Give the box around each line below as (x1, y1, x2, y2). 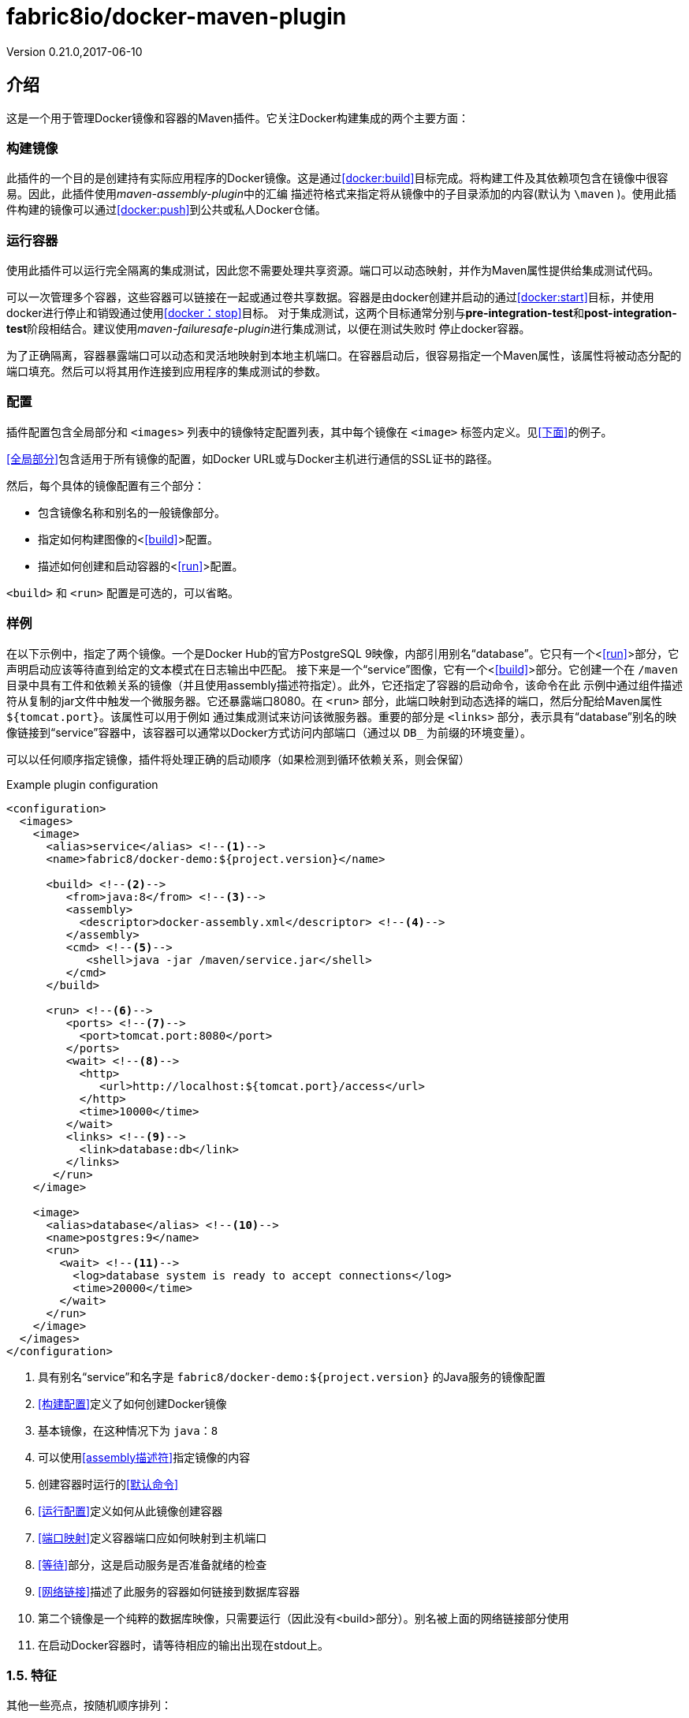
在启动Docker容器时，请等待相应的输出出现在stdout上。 (38, 1638, 329, 1652)
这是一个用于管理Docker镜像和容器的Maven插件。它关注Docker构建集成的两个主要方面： (6, 110, 469, 125)
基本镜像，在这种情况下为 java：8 (38, 1423, 218, 1437)
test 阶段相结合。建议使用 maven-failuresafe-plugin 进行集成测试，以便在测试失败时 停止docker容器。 (6, 322, 531, 336)
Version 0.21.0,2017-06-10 (6, 44, 143, 58)
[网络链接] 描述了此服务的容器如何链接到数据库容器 (38, 1584, 300, 1598)
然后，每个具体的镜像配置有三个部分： (6, 478, 205, 492)
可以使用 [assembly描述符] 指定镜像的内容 (38, 1450, 251, 1464)
